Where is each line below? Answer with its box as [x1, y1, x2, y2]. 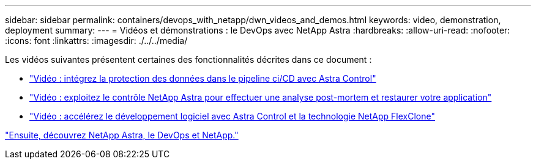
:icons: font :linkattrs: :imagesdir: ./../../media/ [5, 35, 188, 46]
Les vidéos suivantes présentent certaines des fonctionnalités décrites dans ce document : [5, 54, 372, 65]
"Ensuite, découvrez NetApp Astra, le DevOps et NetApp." [5, 130, 239, 140]
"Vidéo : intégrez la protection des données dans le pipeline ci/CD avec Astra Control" [29, 73, 376, 84]
